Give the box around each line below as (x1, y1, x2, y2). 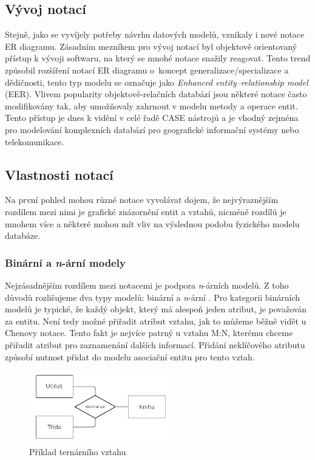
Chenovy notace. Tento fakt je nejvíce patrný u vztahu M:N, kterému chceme (5, 326, 293, 339)
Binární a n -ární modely (5, 255, 126, 270)
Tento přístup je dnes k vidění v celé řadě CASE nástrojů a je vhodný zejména (5, 111, 299, 124)
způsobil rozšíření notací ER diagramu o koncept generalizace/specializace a (5, 63, 289, 76)
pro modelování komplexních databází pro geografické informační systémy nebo (5, 123, 299, 136)
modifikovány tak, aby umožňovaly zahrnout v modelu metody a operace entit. (5, 99, 298, 112)
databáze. (5, 229, 41, 242)
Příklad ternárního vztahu (29, 445, 126, 458)
